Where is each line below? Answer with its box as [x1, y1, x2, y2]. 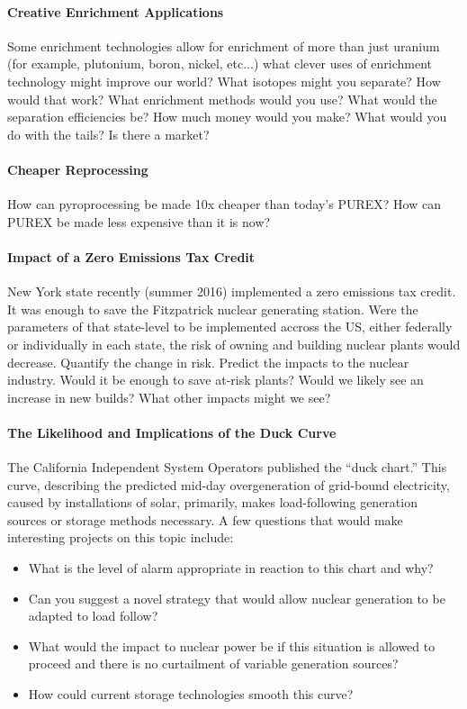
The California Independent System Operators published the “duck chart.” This [7, 458, 447, 477]
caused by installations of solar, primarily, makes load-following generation [7, 493, 418, 512]
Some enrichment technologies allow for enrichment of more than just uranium [7, 36, 440, 55]
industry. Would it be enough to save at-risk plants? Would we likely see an [7, 370, 424, 389]
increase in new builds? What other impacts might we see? [7, 387, 331, 406]
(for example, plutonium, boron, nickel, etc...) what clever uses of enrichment [7, 54, 433, 73]
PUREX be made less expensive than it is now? [7, 212, 271, 231]
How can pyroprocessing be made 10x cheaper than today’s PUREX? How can [7, 195, 441, 214]
